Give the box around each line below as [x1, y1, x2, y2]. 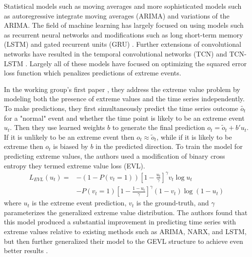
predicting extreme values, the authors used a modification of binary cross [4, 150, 225, 161]
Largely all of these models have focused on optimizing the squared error [29, 58, 247, 68]
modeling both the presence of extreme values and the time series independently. [4, 93, 245, 104]
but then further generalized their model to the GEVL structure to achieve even [4, 236, 243, 246]
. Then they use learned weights [10, 122, 105, 132]
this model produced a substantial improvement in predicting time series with [4, 217, 236, 227]
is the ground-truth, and [136, 198, 209, 208]
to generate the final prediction [112, 122, 205, 132]
